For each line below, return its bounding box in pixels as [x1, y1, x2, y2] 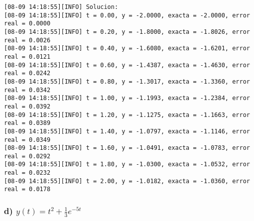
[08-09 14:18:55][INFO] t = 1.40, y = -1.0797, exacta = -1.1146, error [4, 127, 250, 135]
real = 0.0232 [4, 169, 51, 177]
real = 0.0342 [4, 86, 51, 94]
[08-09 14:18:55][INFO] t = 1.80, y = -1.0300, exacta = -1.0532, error [4, 161, 250, 168]
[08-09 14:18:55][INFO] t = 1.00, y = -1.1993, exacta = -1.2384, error [4, 95, 250, 102]
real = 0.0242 [4, 70, 51, 77]
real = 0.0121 [4, 53, 51, 60]
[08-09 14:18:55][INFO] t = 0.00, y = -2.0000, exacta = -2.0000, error [4, 11, 250, 19]
